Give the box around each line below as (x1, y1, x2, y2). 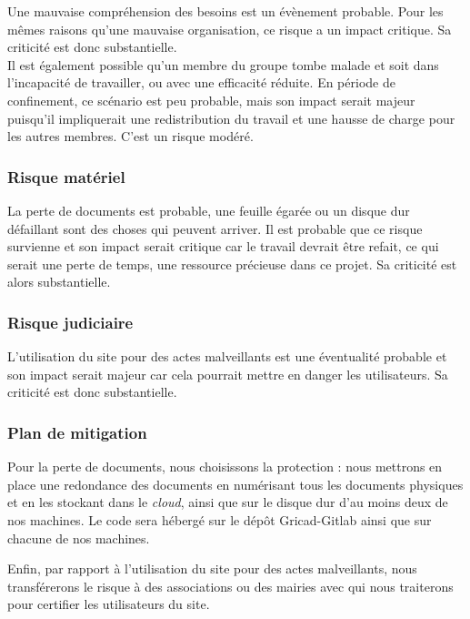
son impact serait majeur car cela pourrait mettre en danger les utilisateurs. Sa (7, 364, 448, 383)
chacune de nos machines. (7, 528, 150, 547)
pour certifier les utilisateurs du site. (7, 594, 210, 614)
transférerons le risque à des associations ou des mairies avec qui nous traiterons (7, 576, 454, 595)
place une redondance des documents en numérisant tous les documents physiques (7, 474, 464, 493)
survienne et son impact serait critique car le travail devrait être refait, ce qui (7, 237, 439, 256)
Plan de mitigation (7, 421, 147, 443)
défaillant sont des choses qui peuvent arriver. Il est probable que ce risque (7, 218, 423, 238)
